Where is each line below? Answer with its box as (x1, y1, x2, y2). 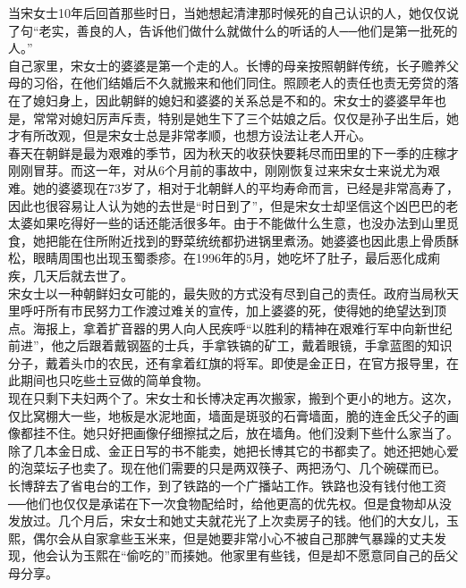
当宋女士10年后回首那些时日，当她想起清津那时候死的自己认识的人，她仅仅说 (8, 4, 459, 21)
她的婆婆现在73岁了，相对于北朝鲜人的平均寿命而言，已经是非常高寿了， (32, 178, 459, 197)
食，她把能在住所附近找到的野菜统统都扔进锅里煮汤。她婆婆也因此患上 (8, 231, 421, 249)
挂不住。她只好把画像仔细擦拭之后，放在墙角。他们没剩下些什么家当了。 (32, 424, 459, 442)
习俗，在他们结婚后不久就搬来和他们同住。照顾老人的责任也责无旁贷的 (32, 73, 446, 92)
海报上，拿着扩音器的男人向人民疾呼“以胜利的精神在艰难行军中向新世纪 (32, 318, 453, 337)
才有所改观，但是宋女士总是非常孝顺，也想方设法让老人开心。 (8, 126, 371, 145)
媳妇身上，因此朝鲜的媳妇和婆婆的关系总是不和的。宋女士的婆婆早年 (32, 90, 434, 109)
